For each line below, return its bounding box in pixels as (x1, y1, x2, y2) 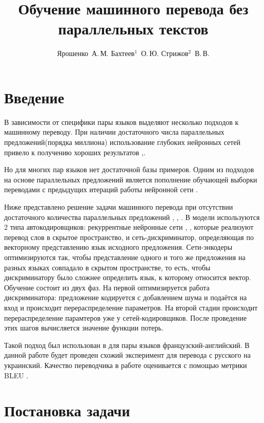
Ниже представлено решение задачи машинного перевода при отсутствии (4, 201, 233, 212)
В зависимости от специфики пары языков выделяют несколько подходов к (4, 116, 239, 127)
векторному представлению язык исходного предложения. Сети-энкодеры (4, 242, 233, 252)
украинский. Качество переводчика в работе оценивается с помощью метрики (4, 359, 247, 370)
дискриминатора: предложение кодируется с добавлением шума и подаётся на (4, 292, 247, 303)
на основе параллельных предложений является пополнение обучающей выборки (4, 174, 257, 185)
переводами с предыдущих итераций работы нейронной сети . (4, 184, 198, 195)
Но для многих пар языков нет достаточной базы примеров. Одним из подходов (4, 164, 254, 175)
